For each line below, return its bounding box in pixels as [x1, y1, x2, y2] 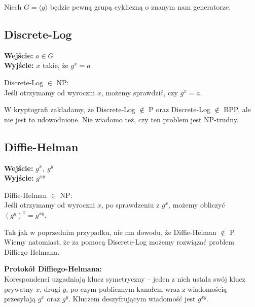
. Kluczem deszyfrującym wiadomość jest [68, 293, 196, 304]
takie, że [42, 60, 68, 71]
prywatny [4, 283, 33, 294]
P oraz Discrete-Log [149, 104, 210, 115]
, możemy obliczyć [168, 199, 225, 210]
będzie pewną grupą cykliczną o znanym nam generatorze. [50, 2, 231, 12]
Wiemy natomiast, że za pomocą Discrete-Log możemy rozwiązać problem [4, 236, 235, 247]
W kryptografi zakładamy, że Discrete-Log [4, 104, 135, 115]
